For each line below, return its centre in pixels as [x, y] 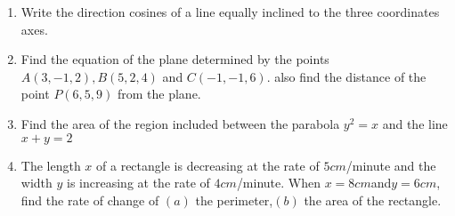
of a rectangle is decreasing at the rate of [208, 165]
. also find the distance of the [346, 76]
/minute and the [391, 165]
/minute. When [278, 183]
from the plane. [159, 94]
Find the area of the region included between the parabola [180, 123]
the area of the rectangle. [373, 200]
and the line [415, 123]
